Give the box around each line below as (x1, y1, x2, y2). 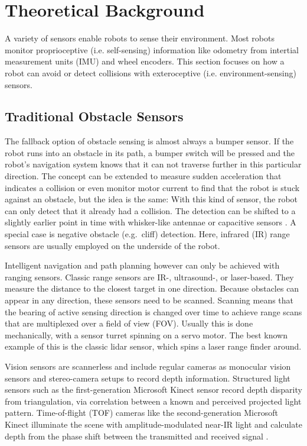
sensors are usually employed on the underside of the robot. (5, 239, 220, 251)
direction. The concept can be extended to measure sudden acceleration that (5, 170, 282, 182)
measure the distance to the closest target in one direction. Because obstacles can (5, 282, 299, 295)
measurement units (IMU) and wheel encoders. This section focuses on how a (5, 55, 285, 67)
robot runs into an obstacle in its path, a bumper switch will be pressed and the (5, 146, 295, 159)
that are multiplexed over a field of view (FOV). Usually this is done (5, 317, 253, 329)
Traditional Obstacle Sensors (5, 107, 184, 125)
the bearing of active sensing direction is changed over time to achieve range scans (5, 305, 302, 318)
